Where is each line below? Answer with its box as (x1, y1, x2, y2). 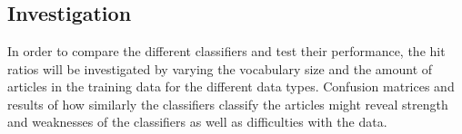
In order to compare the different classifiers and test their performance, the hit (7, 42, 446, 61)
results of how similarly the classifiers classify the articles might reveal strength (7, 94, 448, 113)
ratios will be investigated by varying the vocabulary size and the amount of (7, 59, 433, 78)
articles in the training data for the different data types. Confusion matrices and (7, 77, 455, 96)
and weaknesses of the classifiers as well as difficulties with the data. (7, 112, 387, 131)
